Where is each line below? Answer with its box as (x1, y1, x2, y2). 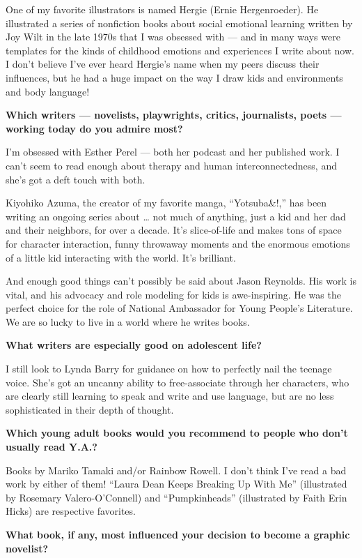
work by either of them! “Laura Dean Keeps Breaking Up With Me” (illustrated (6, 476, 347, 491)
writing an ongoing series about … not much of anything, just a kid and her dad (6, 209, 346, 223)
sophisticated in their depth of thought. (6, 402, 174, 416)
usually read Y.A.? (6, 439, 97, 454)
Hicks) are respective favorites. (6, 504, 136, 518)
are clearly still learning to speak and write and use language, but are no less (6, 389, 334, 403)
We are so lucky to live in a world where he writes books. (6, 314, 250, 329)
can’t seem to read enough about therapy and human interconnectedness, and (6, 158, 337, 172)
